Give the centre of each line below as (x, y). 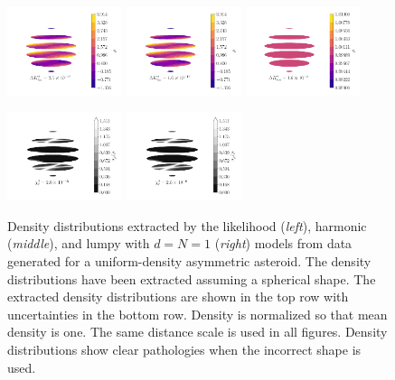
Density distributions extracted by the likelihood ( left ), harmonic (187, 225)
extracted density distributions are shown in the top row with (178, 297)
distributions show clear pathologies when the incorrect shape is (184, 349)
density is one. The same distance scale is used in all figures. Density (197, 332)
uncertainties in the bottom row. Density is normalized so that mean (197, 314)
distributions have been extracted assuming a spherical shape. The (192, 278)
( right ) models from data (283, 243)
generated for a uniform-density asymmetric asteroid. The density (189, 261)
